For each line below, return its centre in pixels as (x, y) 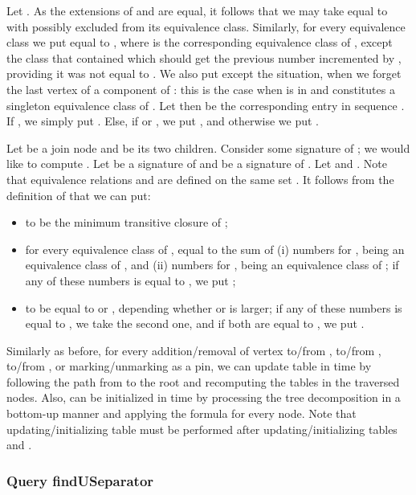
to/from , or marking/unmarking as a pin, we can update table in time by (189, 366)
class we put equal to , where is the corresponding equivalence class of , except (200, 42)
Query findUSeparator (80, 480)
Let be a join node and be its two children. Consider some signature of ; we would (208, 147)
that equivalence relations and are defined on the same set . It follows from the (200, 179)
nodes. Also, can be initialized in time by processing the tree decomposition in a (204, 397)
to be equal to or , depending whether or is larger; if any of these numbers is (214, 307)
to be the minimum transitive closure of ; (126, 222)
